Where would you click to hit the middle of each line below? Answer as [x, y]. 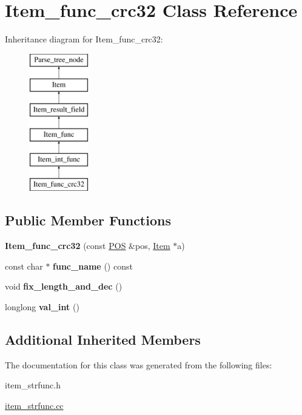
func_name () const [93, 266]
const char [24, 266]
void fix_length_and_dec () [64, 286]
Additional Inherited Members [103, 340]
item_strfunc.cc [34, 406]
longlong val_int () [42, 307]
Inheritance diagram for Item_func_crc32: [84, 39]
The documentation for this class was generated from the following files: [139, 364]
